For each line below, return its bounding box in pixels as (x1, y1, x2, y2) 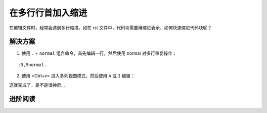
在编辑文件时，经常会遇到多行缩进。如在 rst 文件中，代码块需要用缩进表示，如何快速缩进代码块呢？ (9, 25, 212, 31)
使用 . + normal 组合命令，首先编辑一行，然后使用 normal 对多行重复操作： (21, 50, 177, 56)
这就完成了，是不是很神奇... (9, 82, 65, 88)
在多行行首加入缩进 (9, 7, 88, 18)
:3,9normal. (18, 62, 47, 68)
